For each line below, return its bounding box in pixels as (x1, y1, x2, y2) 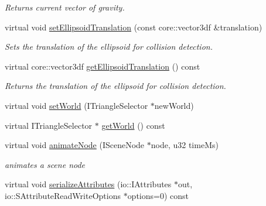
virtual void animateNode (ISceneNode (5, 139, 145, 151)
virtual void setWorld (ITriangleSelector (5, 99, 148, 111)
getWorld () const (101, 119, 165, 131)
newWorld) (154, 99, 194, 111)
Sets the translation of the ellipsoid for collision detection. (5, 40, 213, 53)
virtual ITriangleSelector (5, 119, 93, 131)
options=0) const (127, 189, 189, 201)
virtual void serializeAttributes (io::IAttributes (5, 178, 172, 190)
